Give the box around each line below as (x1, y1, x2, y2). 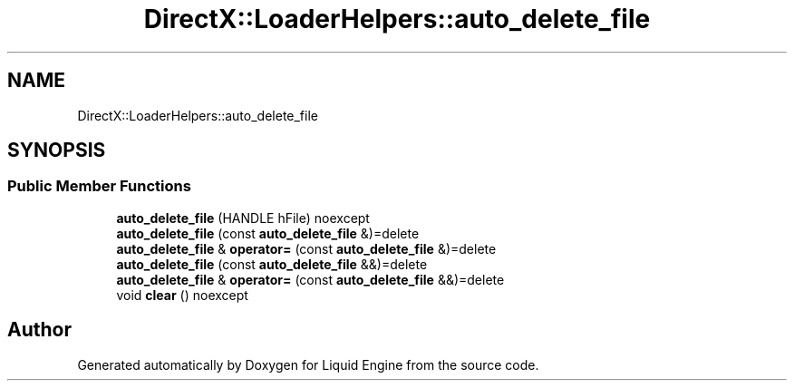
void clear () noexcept (116, 286, 248, 303)
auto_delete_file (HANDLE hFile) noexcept (116, 209, 370, 226)
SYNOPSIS (7, 139, 106, 162)
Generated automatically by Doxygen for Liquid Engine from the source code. (77, 356, 539, 373)
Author (7, 318, 72, 342)
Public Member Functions (7, 177, 191, 196)
